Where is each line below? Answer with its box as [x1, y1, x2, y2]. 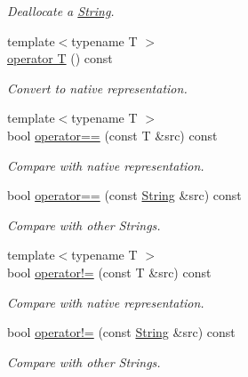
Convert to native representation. [7, 78, 188, 97]
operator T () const [7, 49, 113, 68]
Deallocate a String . [7, 2, 115, 20]
